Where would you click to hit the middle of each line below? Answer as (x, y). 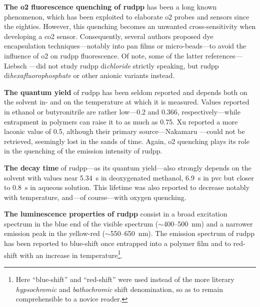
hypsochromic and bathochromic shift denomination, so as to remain (119, 289)
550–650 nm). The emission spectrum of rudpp (182, 233)
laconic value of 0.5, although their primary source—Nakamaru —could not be (124, 131)
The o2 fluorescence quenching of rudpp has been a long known (110, 6)
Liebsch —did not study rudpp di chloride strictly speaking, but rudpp (111, 65)
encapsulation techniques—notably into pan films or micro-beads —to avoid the (125, 46)
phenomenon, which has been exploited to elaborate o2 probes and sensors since (127, 16)
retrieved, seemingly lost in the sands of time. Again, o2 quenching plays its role (127, 141)
